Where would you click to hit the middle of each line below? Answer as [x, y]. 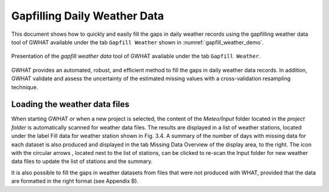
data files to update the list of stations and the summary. [82, 162]
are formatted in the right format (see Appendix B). [75, 181]
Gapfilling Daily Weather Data [88, 16]
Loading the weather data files [70, 104]
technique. [25, 87]
